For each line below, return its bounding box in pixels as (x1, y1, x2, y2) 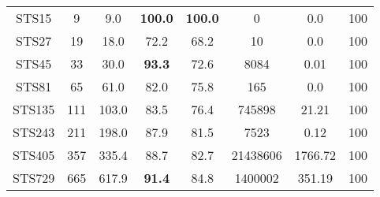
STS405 (13, 146, 55, 164)
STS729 (13, 169, 55, 187)
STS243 (13, 123, 55, 141)
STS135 (13, 100, 55, 118)
